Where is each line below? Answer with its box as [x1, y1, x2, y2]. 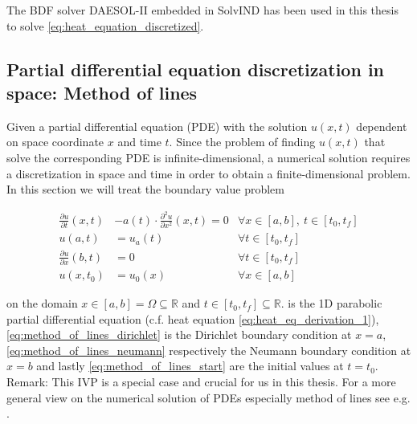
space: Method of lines [6, 79, 198, 104]
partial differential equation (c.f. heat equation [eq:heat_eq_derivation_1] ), [6, 310, 379, 327]
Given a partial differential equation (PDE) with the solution [6, 117, 308, 134]
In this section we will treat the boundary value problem [6, 181, 284, 198]
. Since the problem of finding [169, 133, 316, 150]
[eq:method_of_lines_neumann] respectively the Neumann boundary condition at [6, 341, 411, 358]
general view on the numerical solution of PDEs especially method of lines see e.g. [6, 389, 411, 406]
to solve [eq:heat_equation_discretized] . [6, 17, 204, 34]
